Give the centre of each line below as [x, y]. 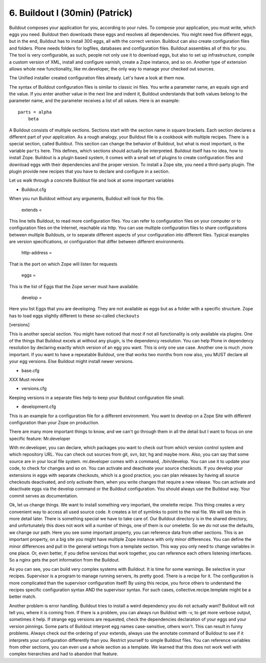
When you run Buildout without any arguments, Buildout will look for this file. [87, 199]
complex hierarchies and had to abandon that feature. [64, 654]
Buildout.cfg [34, 189]
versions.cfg [34, 389]
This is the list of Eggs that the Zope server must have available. [74, 286]
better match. [23, 597]
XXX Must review [27, 379]
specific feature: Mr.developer [40, 438]
